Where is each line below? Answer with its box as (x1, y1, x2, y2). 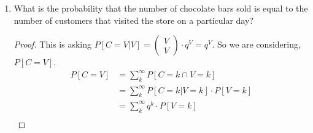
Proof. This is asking (14, 38, 91, 51)
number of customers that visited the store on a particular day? (14, 13, 253, 26)
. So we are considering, (212, 38, 301, 51)
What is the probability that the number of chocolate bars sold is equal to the (14, 2, 308, 14)
